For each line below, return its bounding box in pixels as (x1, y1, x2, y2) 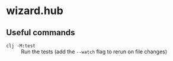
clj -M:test (6, 43, 36, 49)
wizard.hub (6, 4, 63, 18)
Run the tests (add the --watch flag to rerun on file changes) (21, 48, 168, 55)
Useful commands (6, 28, 75, 38)
